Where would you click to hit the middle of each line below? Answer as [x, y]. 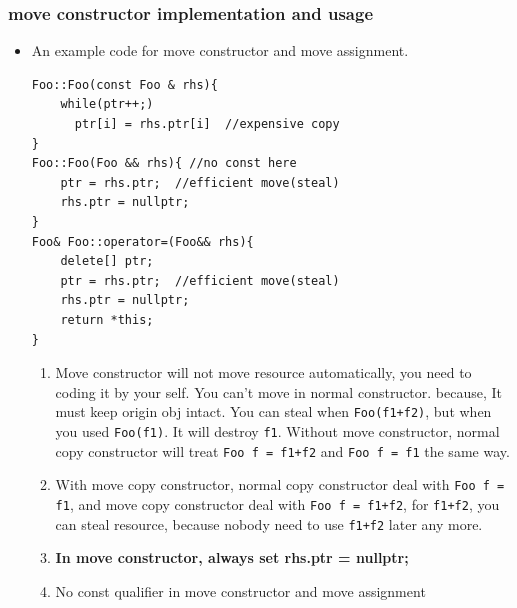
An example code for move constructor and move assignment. [220, 50]
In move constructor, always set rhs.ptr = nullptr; [232, 557]
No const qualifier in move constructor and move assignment [240, 590]
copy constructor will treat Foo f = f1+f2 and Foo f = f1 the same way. [282, 450]
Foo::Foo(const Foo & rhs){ [124, 84]
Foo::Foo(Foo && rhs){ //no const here [164, 163]
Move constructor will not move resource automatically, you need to [263, 372]
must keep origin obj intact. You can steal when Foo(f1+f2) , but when [273, 411]
